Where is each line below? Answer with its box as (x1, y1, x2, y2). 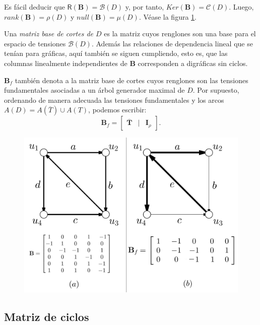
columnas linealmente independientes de (4, 57, 127, 68)
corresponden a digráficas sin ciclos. (138, 57, 248, 68)
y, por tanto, (125, 2, 164, 12)
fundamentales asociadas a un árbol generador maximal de (4, 85, 185, 95)
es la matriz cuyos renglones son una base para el (104, 28, 256, 39)
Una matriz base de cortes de (4, 28, 94, 39)
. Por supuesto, (192, 85, 239, 95)
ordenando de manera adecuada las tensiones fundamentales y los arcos (4, 94, 224, 105)
